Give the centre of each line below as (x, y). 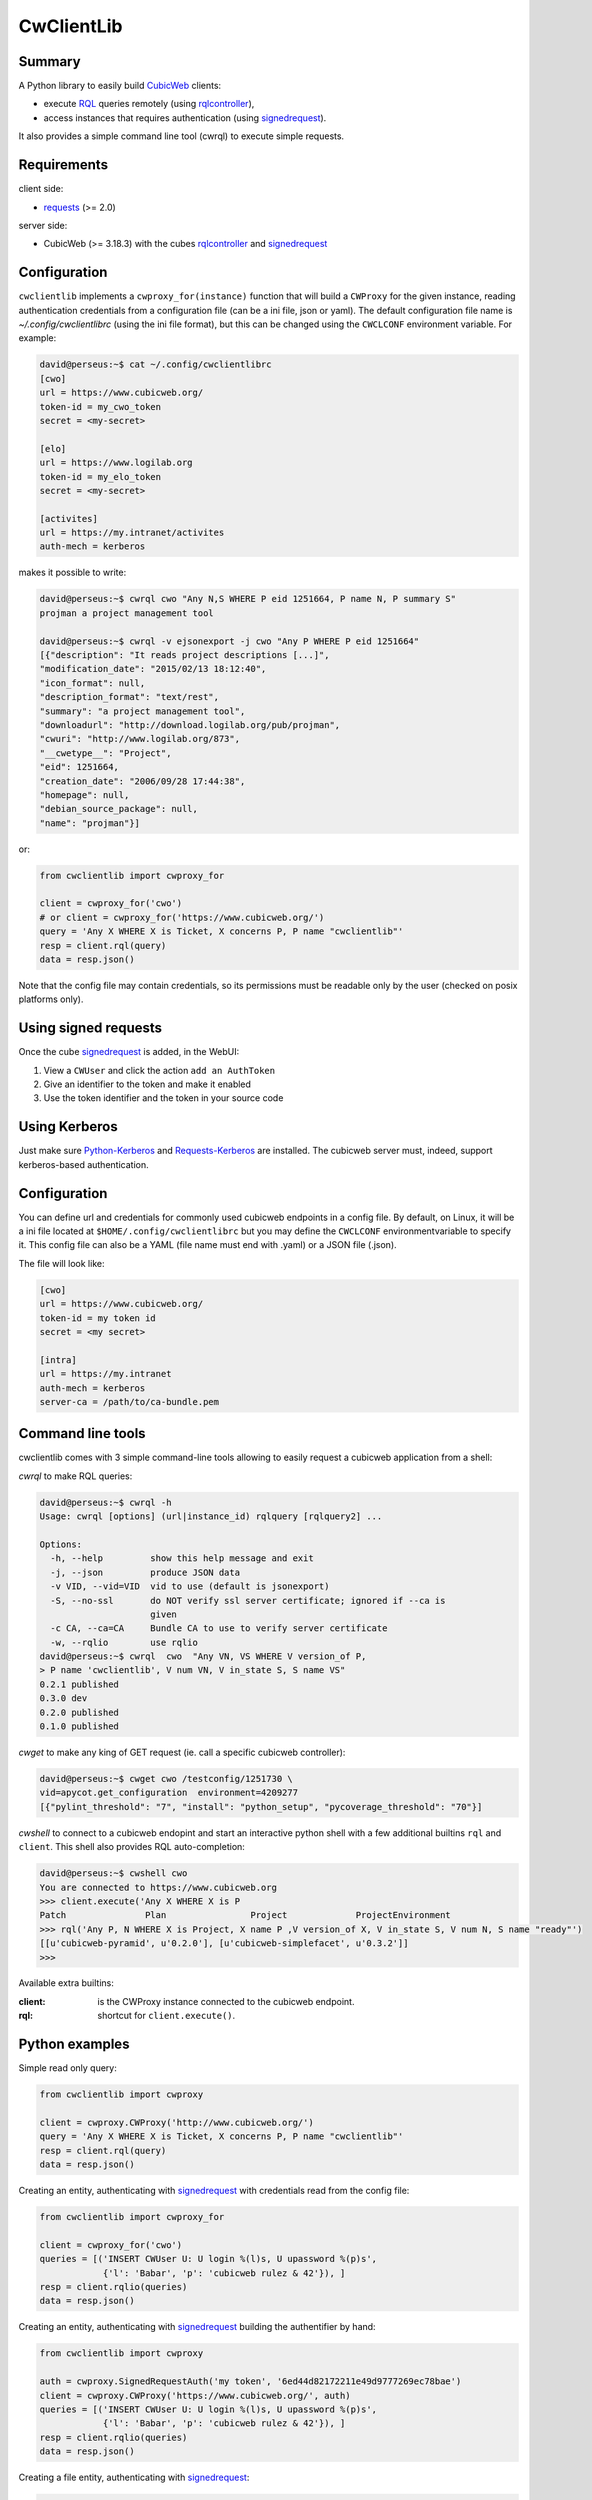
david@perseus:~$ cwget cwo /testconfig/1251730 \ (166, 1779)
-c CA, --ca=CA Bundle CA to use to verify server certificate (219, 1628)
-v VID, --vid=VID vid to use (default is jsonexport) (190, 1586)
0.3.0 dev (63, 1698)
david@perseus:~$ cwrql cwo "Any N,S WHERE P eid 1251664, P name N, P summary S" (248, 599)
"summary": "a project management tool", (142, 711)
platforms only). (51, 999)
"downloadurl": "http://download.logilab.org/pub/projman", (190, 724)
